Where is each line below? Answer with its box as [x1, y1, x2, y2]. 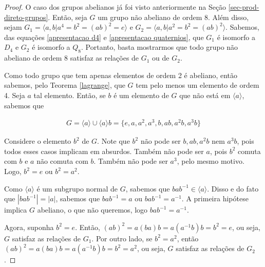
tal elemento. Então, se [33, 89, 106, 100]
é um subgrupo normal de [36, 183, 118, 194]
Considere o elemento [4, 136, 71, 146]
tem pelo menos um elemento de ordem [136, 80, 259, 90]
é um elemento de [113, 89, 169, 100]
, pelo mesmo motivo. [177, 156, 244, 166]
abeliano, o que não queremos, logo [37, 204, 148, 215]
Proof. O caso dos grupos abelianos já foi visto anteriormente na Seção [4, 2, 226, 12]
